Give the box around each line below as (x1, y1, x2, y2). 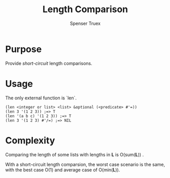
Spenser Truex (70, 20, 101, 26)
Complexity (5, 134, 55, 146)
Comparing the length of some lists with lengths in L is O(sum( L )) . (5, 151, 144, 158)
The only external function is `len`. (5, 95, 77, 101)
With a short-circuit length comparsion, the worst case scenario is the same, (5, 161, 165, 167)
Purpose (5, 43, 42, 55)
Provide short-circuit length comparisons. (5, 60, 92, 66)
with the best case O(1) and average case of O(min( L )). (5, 166, 120, 173)
